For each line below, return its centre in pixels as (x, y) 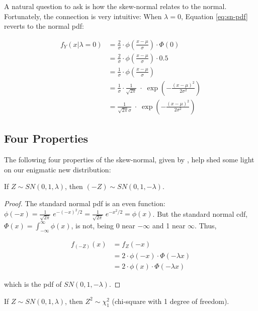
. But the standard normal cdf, (200, 213)
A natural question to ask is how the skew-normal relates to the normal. (115, 6)
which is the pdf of (33, 284)
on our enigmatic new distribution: (58, 169)
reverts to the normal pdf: (44, 26)
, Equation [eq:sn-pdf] (214, 16)
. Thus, (206, 225)
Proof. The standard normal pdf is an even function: (85, 203)
